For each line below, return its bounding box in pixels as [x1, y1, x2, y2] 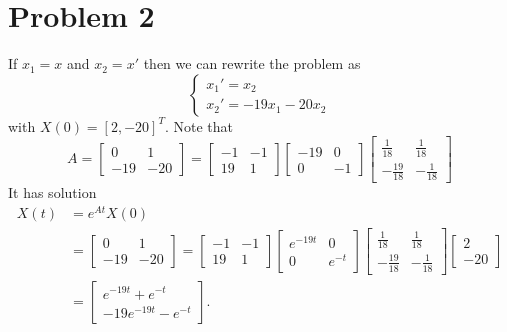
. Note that [164, 115, 233, 136]
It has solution [8, 182, 97, 203]
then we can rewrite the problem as [143, 53, 361, 74]
